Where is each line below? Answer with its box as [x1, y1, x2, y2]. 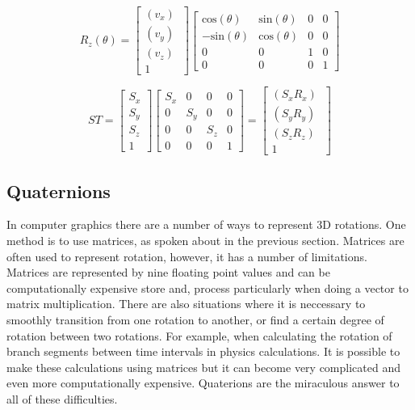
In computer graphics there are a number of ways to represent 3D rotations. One [6, 216, 406, 233]
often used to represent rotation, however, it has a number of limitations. [6, 247, 367, 264]
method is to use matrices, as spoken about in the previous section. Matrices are [6, 232, 405, 249]
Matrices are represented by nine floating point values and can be [6, 264, 330, 281]
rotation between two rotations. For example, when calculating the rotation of [6, 327, 392, 344]
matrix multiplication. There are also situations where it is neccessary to [6, 295, 366, 312]
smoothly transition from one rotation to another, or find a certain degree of [6, 311, 384, 328]
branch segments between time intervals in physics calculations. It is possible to [6, 343, 400, 360]
